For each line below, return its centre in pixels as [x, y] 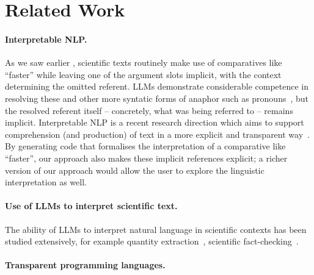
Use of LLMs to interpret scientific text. [91, 206]
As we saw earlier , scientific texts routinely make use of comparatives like [144, 62]
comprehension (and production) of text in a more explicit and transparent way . [157, 134]
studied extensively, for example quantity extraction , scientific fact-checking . [152, 241]
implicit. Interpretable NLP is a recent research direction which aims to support [155, 122]
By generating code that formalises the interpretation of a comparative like [145, 146]
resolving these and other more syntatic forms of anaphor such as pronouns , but [157, 98]
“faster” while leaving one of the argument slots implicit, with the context [143, 74]
